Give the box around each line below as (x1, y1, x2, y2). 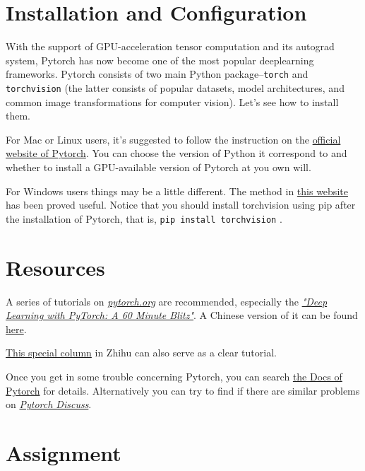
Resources (6, 252, 105, 281)
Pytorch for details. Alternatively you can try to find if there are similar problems (6, 383, 360, 397)
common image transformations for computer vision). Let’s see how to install (6, 94, 339, 109)
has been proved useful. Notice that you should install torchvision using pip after (6, 197, 356, 212)
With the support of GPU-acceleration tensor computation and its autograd (6, 39, 335, 54)
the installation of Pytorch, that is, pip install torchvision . (6, 211, 282, 226)
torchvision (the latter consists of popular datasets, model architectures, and (6, 80, 345, 95)
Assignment (6, 438, 121, 467)
